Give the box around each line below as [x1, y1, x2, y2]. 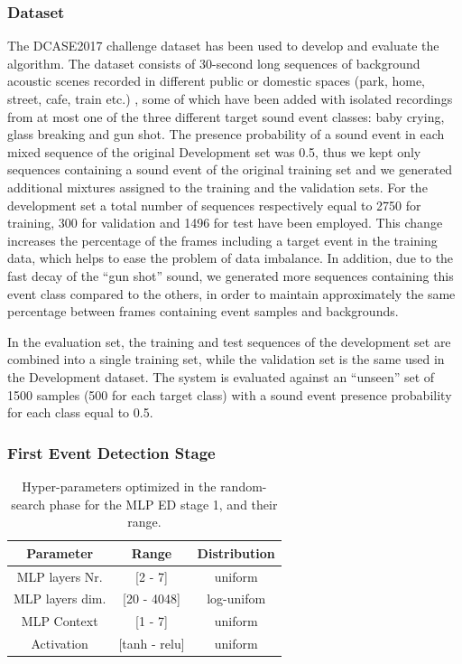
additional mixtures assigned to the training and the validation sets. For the [7, 177, 428, 196]
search [11, 494, 46, 513]
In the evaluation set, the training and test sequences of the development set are [7, 332, 451, 351]
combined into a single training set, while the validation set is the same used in [7, 350, 445, 369]
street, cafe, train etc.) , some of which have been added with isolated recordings [7, 89, 453, 108]
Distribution [197, 543, 275, 562]
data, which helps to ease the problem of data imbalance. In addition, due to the [7, 248, 454, 267]
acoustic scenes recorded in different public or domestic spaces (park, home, [7, 71, 425, 90]
